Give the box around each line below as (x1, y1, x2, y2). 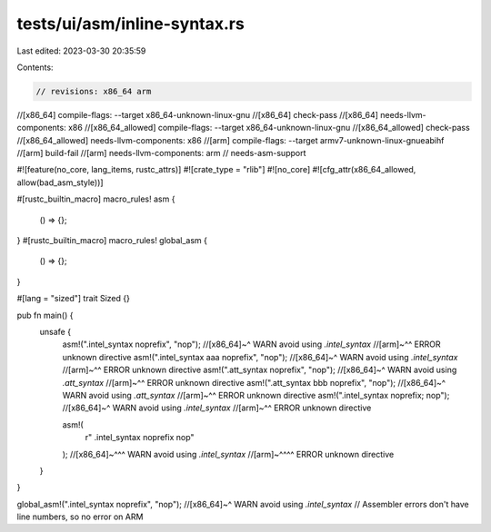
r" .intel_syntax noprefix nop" (85, 432, 195, 443)
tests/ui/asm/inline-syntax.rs (16, 14, 245, 34)
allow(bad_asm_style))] (16, 177, 104, 188)
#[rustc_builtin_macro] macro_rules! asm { (16, 193, 175, 204)
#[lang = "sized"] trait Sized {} (16, 293, 131, 304)
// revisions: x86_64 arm (35, 86, 152, 96)
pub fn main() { (16, 310, 74, 320)
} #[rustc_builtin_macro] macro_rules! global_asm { (16, 235, 208, 246)
